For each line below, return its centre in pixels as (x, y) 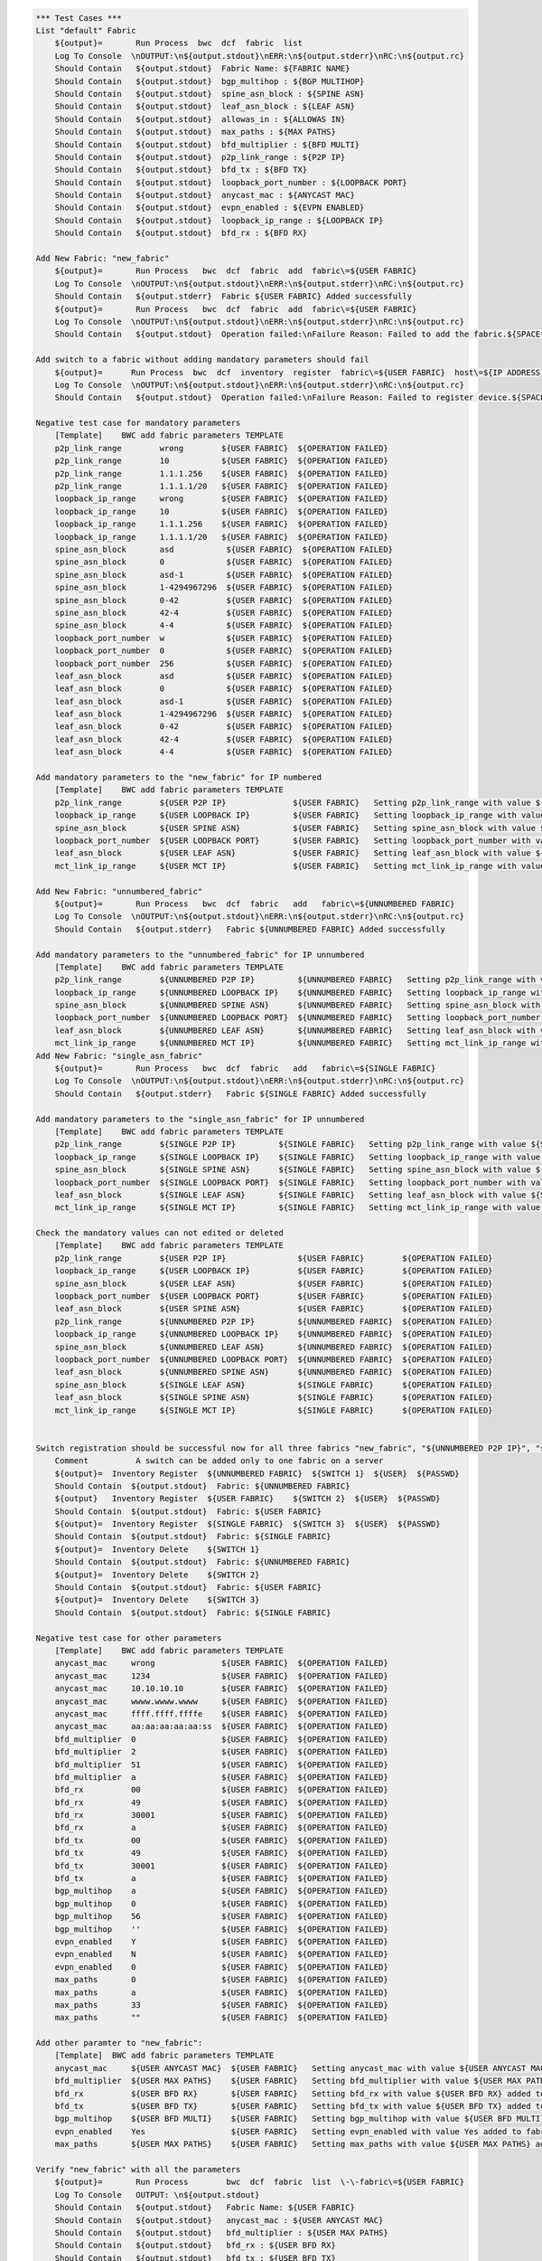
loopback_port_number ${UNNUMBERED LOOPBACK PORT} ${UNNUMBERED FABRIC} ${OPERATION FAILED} (274, 1360)
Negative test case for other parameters (129, 1638)
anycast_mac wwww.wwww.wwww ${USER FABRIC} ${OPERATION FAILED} (221, 1701)
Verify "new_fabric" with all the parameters (138, 2169)
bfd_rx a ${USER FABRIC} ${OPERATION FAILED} (221, 1828)
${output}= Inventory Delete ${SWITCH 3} (157, 1600)
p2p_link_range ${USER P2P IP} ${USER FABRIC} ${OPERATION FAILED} (274, 1258)
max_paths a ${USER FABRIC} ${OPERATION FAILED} (221, 1992)
